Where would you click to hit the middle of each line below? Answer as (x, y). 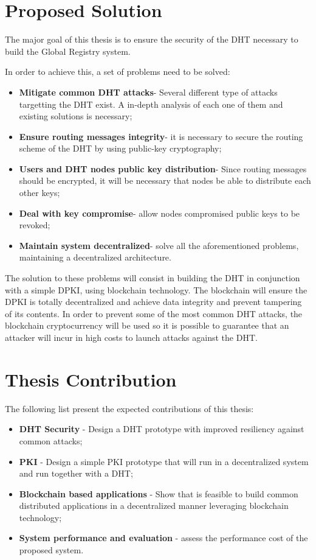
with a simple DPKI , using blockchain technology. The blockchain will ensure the (156, 289)
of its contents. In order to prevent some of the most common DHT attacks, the (154, 313)
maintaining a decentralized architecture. (95, 257)
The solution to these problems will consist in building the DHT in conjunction (153, 278)
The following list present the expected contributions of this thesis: (129, 408)
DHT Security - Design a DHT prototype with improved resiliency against (162, 429)
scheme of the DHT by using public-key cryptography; (120, 148)
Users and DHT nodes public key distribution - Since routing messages (163, 168)
